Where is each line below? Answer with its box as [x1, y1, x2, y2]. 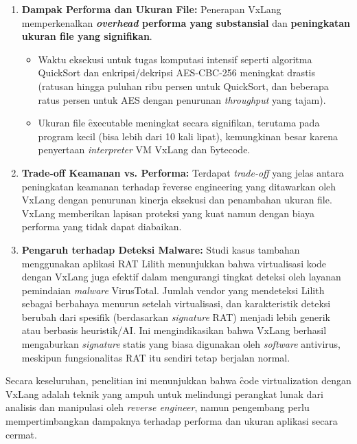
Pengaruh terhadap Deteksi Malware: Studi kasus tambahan [21, 242, 300, 256]
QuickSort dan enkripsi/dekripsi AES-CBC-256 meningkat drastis [38, 65, 315, 80]
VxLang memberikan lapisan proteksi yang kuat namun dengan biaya [21, 206, 315, 220]
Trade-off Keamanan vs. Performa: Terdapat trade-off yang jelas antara [21, 165, 344, 179]
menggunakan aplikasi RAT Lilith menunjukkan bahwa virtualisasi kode [21, 256, 327, 270]
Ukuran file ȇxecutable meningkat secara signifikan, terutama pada [38, 115, 320, 130]
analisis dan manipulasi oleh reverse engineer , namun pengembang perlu [5, 400, 310, 414]
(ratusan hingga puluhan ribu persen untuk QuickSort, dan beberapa [38, 78, 329, 93]
